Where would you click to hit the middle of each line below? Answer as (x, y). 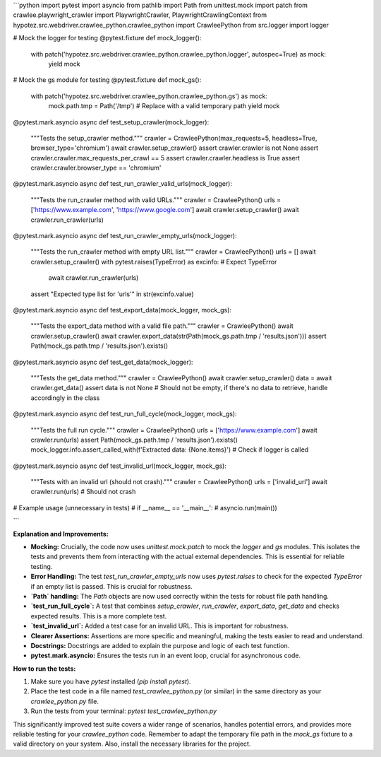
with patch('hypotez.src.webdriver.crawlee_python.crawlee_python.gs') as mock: (149, 96)
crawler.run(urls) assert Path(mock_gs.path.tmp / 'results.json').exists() (134, 440)
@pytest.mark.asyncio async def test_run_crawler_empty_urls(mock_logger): (125, 236)
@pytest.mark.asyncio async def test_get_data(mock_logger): (103, 362)
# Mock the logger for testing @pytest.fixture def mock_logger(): (107, 38)
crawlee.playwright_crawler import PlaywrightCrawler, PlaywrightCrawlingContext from (140, 15)
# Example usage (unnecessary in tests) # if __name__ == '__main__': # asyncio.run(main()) (145, 507)
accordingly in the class (65, 398)
